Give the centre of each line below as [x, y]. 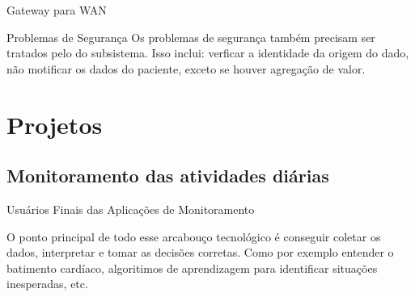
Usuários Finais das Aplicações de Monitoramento [131, 209]
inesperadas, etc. [47, 284]
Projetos [55, 124]
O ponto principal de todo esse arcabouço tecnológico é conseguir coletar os [194, 236]
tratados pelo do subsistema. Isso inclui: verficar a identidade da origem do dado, [208, 53]
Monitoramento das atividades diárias [168, 176]
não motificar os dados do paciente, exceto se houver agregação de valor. [186, 68]
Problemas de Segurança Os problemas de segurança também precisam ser [191, 37]
